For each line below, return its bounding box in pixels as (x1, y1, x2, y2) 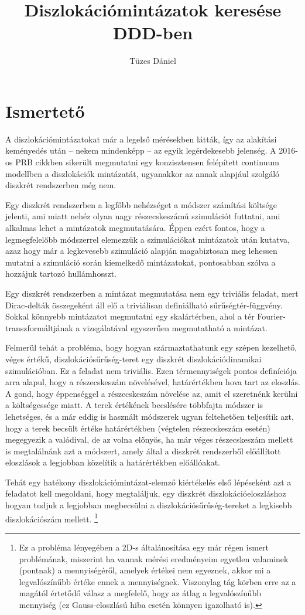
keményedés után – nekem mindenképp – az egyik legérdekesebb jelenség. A (5, 144, 276, 157)
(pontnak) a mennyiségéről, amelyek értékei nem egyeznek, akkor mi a (19, 564, 271, 576)
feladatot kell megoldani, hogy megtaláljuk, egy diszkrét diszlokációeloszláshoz (5, 487, 286, 500)
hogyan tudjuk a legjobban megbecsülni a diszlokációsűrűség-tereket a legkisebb (5, 499, 292, 511)
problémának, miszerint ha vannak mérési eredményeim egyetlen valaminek (19, 552, 289, 565)
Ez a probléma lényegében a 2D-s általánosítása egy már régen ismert (19, 541, 269, 553)
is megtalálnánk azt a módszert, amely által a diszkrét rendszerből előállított (5, 444, 281, 457)
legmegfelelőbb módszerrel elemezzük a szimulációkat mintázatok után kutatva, (5, 233, 290, 245)
